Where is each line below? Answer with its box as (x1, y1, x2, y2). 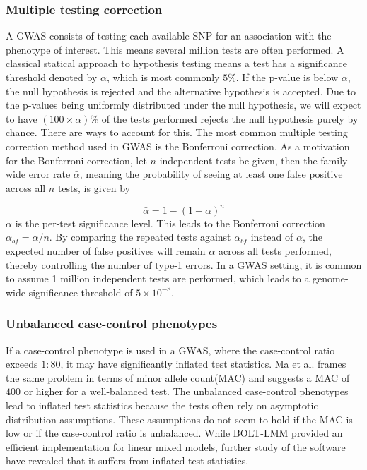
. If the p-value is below (235, 70, 339, 84)
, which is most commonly (106, 70, 220, 84)
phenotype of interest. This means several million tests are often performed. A (6, 42, 344, 56)
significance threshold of (28, 284, 133, 299)
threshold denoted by (6, 70, 98, 84)
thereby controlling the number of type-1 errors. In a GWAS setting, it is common (6, 257, 362, 272)
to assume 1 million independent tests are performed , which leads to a (6, 271, 310, 286)
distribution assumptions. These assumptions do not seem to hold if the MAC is (6, 411, 353, 426)
